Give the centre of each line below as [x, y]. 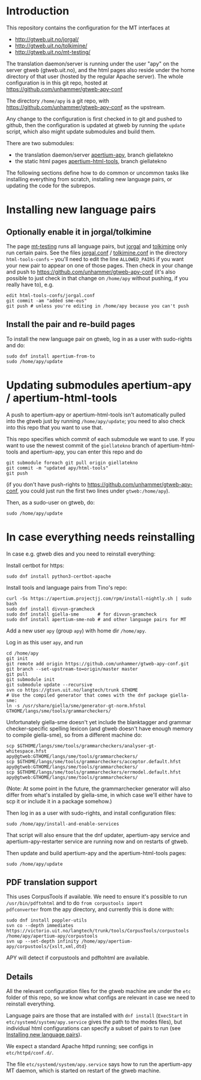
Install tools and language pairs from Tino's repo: [67, 587]
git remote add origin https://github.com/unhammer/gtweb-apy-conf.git [97, 664]
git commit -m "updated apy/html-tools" [58, 468]
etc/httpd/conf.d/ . [30, 1053]
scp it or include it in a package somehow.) [59, 801]
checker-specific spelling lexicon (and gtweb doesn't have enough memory [100, 728]
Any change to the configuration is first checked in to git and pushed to [94, 119]
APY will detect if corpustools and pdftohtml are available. [78, 958]
